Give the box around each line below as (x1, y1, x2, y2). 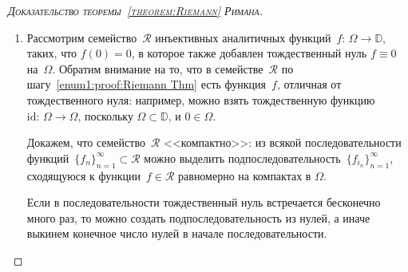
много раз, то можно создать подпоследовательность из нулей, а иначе (26, 209, 370, 226)
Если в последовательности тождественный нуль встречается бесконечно (26, 194, 381, 211)
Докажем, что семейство (26, 134, 145, 151)
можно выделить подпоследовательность (144, 149, 341, 166)
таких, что (26, 45, 77, 61)
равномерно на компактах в (178, 167, 311, 183)
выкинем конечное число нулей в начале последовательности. (26, 225, 327, 242)
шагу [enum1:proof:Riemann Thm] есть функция (26, 76, 267, 93)
